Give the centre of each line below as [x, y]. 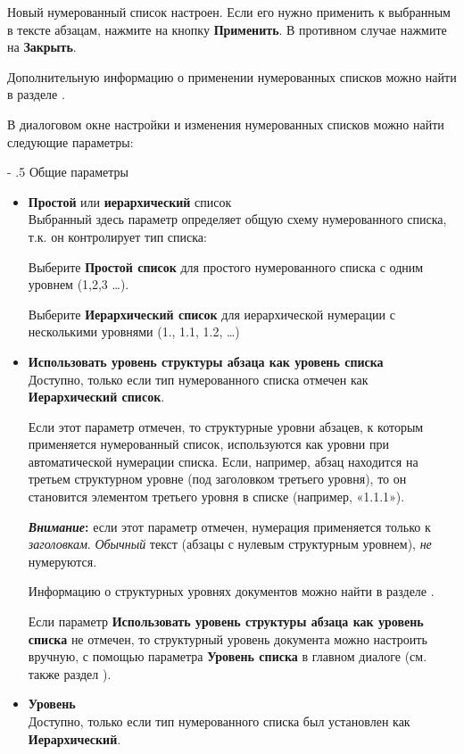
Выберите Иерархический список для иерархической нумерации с [211, 314]
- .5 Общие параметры [68, 172]
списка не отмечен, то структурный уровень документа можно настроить [228, 638]
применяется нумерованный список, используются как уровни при [208, 444]
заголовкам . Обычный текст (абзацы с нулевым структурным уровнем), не [230, 544]
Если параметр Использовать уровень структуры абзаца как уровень [226, 621]
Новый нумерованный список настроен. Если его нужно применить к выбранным [229, 12]
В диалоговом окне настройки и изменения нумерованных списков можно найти [226, 124]
